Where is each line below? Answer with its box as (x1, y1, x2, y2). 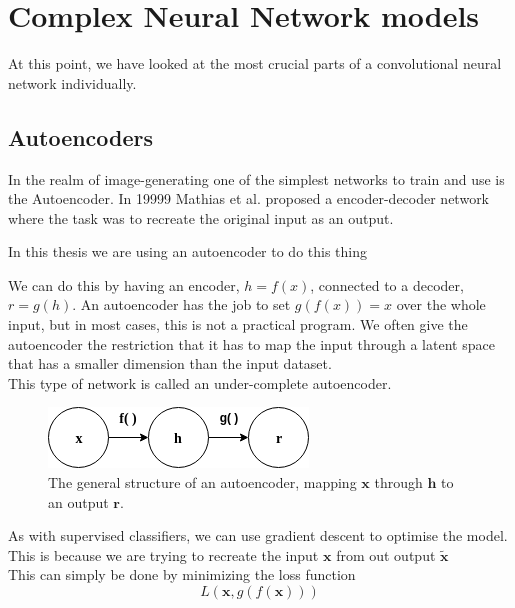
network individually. (8, 72, 137, 93)
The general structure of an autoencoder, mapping (48, 472, 357, 493)
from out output (336, 544, 436, 565)
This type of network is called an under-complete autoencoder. (8, 372, 392, 393)
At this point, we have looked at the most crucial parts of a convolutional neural (8, 53, 502, 74)
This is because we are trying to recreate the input (8, 544, 319, 565)
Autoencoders (8, 121, 154, 152)
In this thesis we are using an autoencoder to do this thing (8, 241, 368, 262)
